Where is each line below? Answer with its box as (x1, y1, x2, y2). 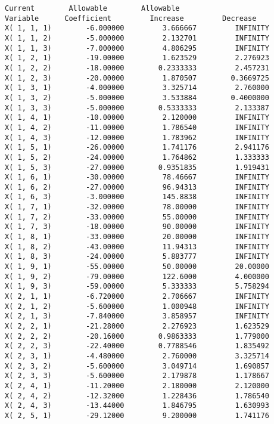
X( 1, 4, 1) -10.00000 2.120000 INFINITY (5, 113, 269, 122)
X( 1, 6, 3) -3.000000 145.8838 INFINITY (5, 193, 269, 202)
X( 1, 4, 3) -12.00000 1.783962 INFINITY (5, 133, 269, 142)
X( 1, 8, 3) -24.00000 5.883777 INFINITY (5, 252, 269, 261)
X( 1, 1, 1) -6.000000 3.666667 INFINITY (5, 24, 269, 33)
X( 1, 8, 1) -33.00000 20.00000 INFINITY (5, 233, 269, 242)
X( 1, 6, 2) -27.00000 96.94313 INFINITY (5, 182, 269, 191)
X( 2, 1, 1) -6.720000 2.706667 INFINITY (5, 292, 269, 301)
